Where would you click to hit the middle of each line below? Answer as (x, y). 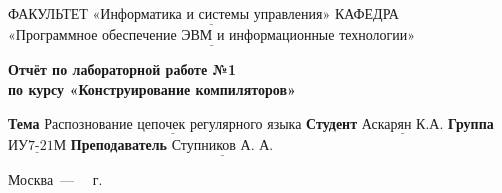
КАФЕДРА (366, 13)
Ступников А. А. (222, 145)
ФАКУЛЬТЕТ (48, 13)
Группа (470, 122)
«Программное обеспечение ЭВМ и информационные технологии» (212, 36)
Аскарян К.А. (402, 124)
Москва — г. (55, 179)
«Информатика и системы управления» (211, 15)
